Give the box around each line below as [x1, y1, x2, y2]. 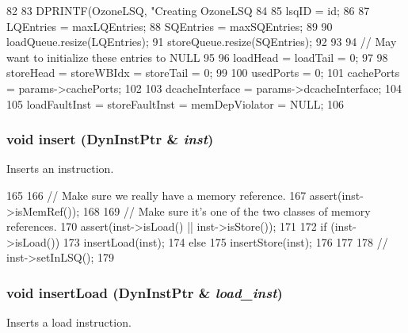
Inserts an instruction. [6, 160, 114, 177]
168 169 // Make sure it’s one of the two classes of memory [82, 202, 371, 219]
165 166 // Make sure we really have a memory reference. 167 [6, 186, 307, 203]
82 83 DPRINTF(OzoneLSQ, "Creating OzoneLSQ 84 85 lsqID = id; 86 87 [6, 2, 370, 18]
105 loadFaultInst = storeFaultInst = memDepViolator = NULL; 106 [6, 95, 344, 112]
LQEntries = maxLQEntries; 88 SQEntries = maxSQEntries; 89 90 [6, 17, 333, 34]
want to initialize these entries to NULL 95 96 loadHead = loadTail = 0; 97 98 [6, 48, 388, 65]
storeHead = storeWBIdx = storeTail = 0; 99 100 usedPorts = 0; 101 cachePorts [6, 64, 400, 81]
